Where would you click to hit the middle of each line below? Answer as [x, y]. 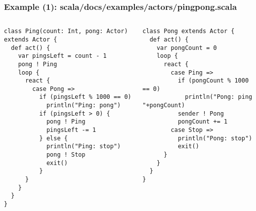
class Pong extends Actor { [189, 31]
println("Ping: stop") [84, 147]
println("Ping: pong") [84, 105]
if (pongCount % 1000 [213, 81]
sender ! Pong [201, 113]
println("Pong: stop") [215, 138]
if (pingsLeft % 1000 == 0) [85, 97]
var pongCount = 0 [187, 48]
